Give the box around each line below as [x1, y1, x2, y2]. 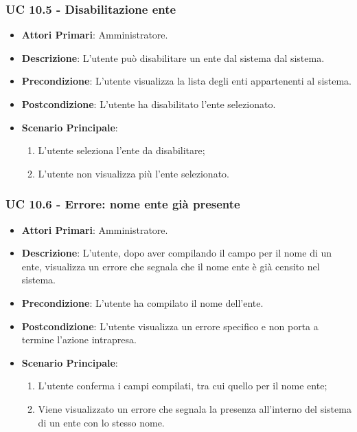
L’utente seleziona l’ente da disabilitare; [38, 143, 205, 158]
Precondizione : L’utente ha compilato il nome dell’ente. [21, 295, 264, 310]
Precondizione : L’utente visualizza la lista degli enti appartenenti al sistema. [21, 74, 352, 88]
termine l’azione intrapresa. [21, 332, 137, 347]
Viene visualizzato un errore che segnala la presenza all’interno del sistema [38, 401, 352, 415]
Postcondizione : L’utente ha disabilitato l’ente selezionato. [21, 97, 276, 111]
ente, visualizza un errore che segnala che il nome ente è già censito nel [21, 259, 320, 273]
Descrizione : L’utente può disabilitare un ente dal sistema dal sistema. [21, 50, 325, 65]
